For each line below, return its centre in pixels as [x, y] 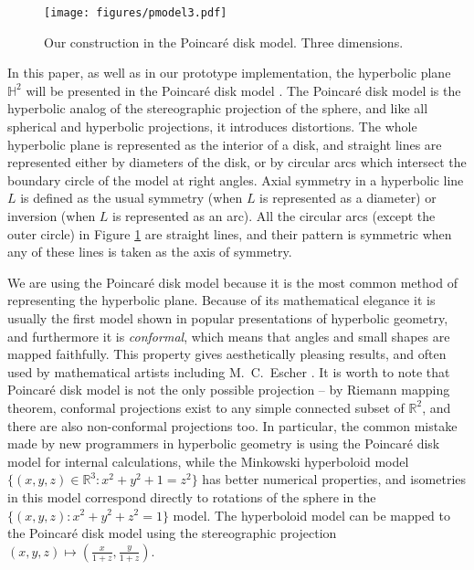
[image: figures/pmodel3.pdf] [136, 13]
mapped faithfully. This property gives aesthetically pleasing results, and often [227, 354]
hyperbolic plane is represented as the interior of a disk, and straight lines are [225, 144]
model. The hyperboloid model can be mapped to [312, 515]
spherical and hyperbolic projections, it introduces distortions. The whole [212, 127]
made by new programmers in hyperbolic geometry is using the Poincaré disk [224, 443]
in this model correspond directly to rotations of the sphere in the [192, 496]
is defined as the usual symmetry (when [132, 198]
